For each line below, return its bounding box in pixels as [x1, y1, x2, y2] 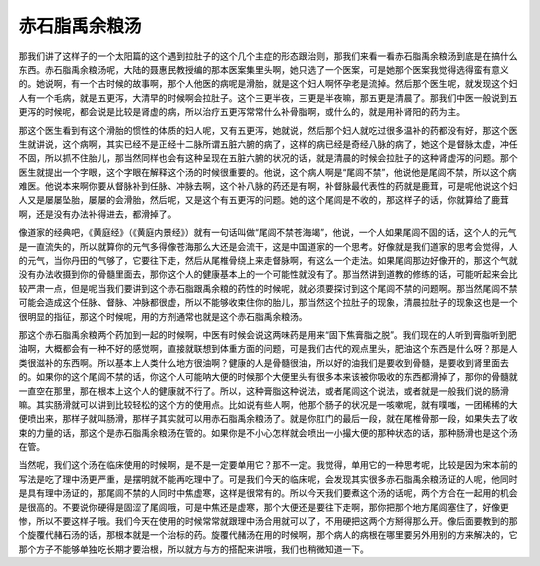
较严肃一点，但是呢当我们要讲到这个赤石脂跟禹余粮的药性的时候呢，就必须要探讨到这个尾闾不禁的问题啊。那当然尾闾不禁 [18, 282, 518, 294]
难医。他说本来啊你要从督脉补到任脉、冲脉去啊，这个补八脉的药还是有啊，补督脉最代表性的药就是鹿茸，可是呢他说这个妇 [18, 180, 518, 192]
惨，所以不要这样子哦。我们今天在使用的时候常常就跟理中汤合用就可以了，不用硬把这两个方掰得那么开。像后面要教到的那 [18, 515, 518, 527]
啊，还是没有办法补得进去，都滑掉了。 [18, 208, 177, 220]
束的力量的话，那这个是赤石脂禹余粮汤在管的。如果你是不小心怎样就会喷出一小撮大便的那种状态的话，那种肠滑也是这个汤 [18, 426, 518, 439]
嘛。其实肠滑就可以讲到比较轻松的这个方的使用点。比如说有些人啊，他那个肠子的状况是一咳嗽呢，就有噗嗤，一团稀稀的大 [18, 398, 518, 410]
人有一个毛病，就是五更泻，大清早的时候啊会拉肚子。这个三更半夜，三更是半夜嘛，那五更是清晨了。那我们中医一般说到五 [18, 91, 518, 104]
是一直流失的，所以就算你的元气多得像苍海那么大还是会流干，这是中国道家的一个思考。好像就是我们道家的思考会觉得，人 [18, 240, 518, 252]
